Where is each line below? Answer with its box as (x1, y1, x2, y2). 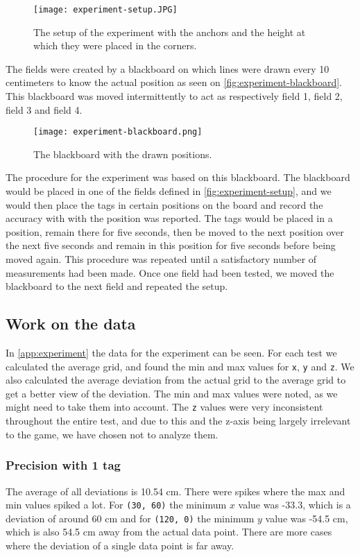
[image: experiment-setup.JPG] (33, 5, 178, 15)
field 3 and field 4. (6, 102, 83, 117)
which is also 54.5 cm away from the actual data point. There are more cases (6, 524, 332, 539)
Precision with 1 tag (6, 456, 121, 474)
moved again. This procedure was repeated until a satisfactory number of (6, 252, 317, 266)
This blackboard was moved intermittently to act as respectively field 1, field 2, (6, 89, 343, 103)
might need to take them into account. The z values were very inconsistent (6, 400, 323, 414)
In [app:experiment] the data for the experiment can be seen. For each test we (6, 345, 337, 360)
